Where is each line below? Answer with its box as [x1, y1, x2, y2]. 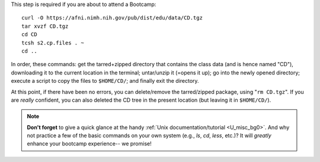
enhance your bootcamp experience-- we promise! [27, 140, 152, 147]
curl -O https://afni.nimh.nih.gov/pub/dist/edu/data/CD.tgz [21, 15, 203, 21]
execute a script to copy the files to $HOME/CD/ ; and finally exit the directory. [11, 77, 199, 85]
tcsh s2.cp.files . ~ [21, 39, 84, 46]
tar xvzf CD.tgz [21, 22, 69, 30]
